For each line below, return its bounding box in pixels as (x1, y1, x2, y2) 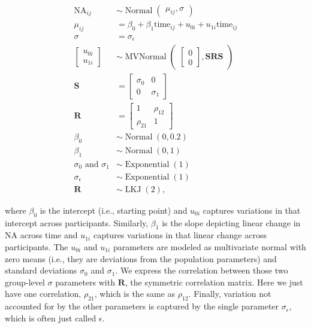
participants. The (5, 241, 68, 253)
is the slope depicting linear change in (162, 216, 301, 229)
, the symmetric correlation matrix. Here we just (125, 275, 303, 288)
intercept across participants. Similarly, (5, 216, 149, 229)
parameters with (55, 275, 115, 288)
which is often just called (5, 311, 96, 324)
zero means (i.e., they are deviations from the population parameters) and (5, 252, 277, 265)
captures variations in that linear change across (93, 229, 267, 241)
